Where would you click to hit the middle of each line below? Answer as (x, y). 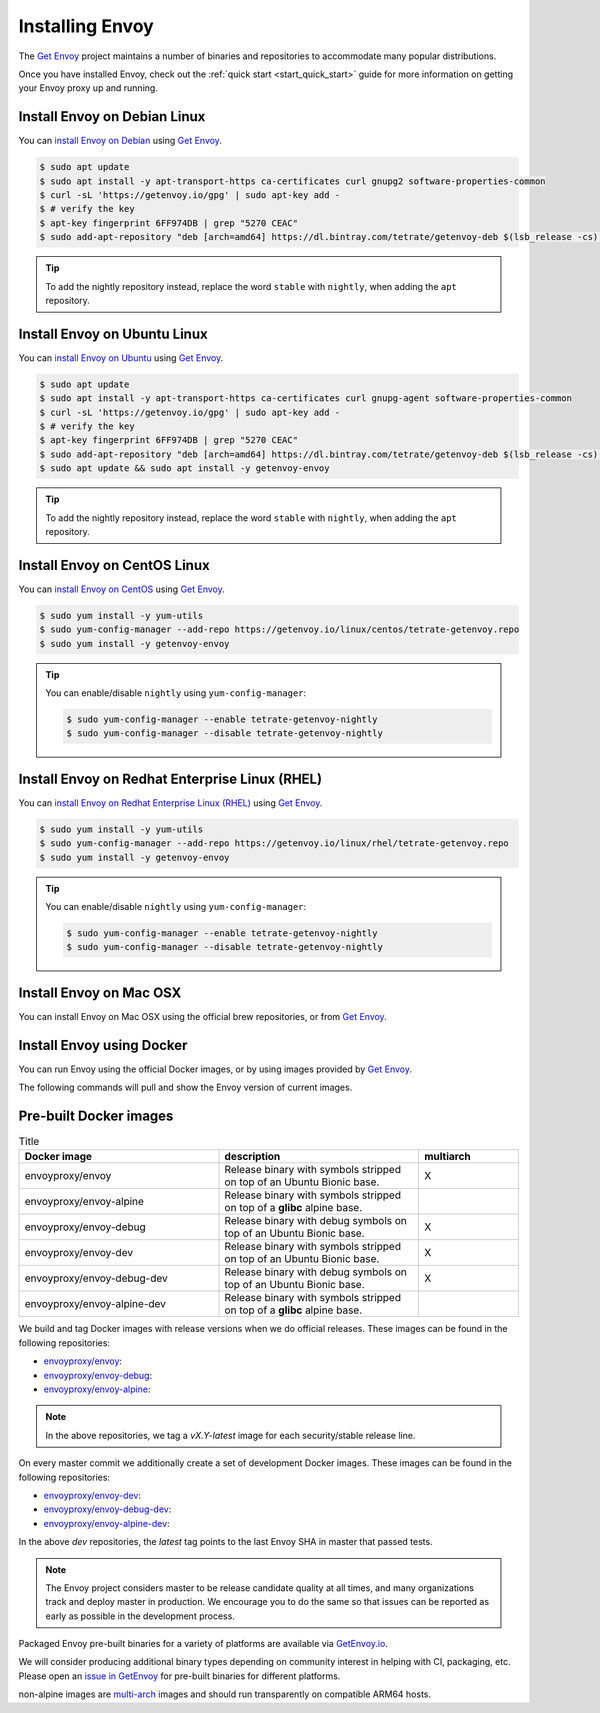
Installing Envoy (86, 26)
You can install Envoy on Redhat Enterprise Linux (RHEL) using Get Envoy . (170, 802)
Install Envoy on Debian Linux (112, 116)
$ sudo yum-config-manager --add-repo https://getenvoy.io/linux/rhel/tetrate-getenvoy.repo (274, 843)
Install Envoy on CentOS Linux (114, 565)
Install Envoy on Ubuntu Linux (113, 333)
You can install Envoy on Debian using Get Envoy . (120, 141)
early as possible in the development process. (140, 1616)
